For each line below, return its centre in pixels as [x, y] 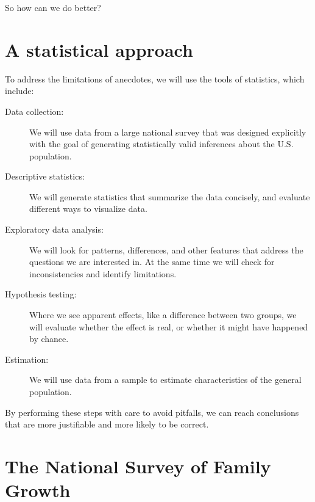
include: [19, 91]
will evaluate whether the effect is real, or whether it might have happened [169, 326]
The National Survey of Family [138, 466]
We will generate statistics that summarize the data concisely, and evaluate [170, 196]
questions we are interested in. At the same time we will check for [152, 262]
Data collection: [34, 111]
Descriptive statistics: [45, 176]
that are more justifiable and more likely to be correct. [107, 424]
